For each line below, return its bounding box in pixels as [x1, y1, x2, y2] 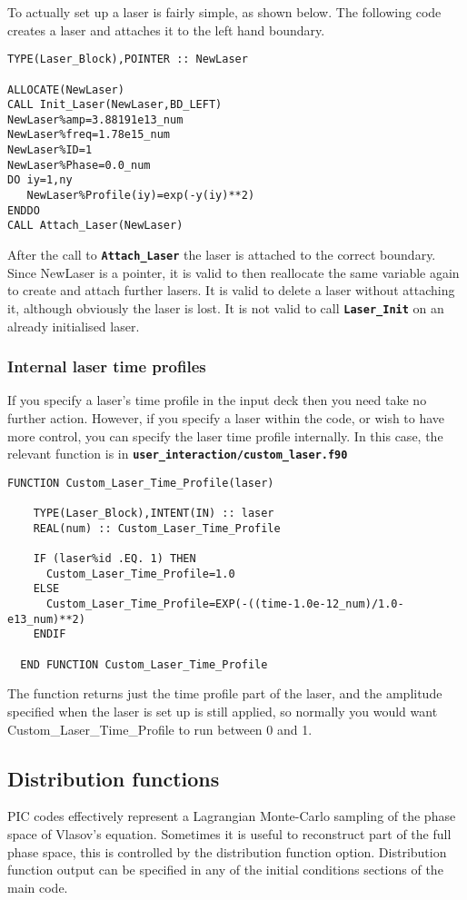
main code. [7, 877, 68, 896]
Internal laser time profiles [7, 355, 206, 378]
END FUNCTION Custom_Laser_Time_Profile [20, 658, 268, 671]
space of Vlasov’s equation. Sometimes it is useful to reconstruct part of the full [7, 824, 452, 843]
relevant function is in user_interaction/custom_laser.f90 [7, 444, 348, 463]
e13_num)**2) [7, 612, 85, 626]
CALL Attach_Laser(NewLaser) [7, 219, 184, 232]
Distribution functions [7, 764, 220, 792]
